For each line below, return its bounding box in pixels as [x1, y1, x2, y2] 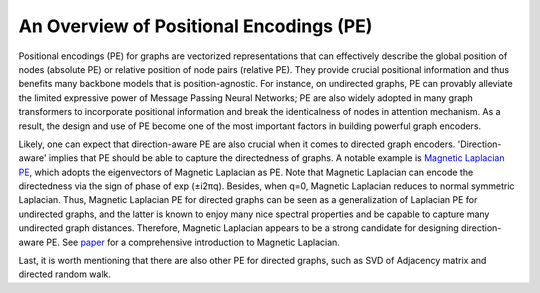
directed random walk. [18, 268, 112, 280]
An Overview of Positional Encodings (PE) [18, 15, 373, 37]
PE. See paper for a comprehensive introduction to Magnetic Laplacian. [46, 236, 340, 248]
